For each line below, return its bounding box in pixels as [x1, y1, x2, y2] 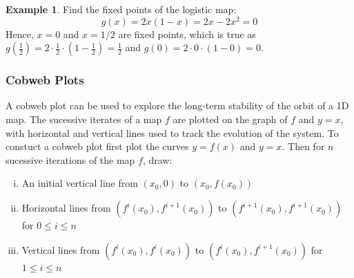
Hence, [6, 26, 34, 41]
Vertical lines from [21, 242, 100, 257]
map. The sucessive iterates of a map [6, 112, 162, 127]
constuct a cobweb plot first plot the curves [6, 139, 189, 154]
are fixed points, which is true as [118, 26, 256, 41]
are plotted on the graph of [173, 112, 288, 127]
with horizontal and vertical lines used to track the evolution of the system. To [6, 125, 339, 140]
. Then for [282, 139, 325, 154]
